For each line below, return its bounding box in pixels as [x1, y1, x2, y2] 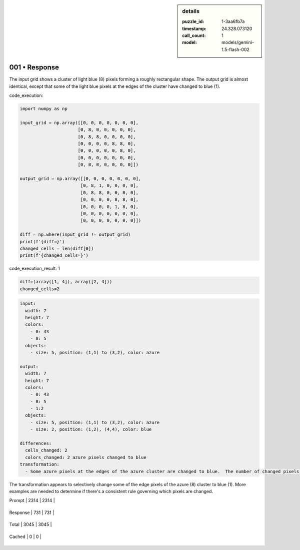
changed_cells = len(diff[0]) [19, 245, 94, 251]
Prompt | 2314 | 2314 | [9, 498, 55, 504]
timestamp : [182, 25, 207, 31]
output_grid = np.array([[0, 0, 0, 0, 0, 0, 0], [19, 175, 141, 181]
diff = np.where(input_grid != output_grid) [19, 232, 131, 237]
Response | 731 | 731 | [9, 510, 54, 516]
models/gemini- [221, 39, 254, 45]
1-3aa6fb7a [221, 18, 245, 24]
